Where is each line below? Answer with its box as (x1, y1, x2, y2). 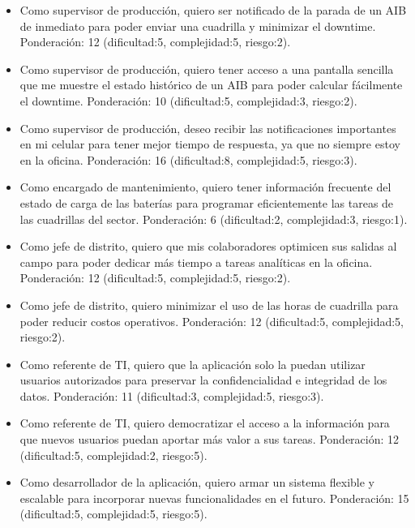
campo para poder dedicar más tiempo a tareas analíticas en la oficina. (19, 253, 373, 270)
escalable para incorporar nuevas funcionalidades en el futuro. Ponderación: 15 (19, 489, 409, 506)
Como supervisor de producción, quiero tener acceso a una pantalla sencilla (19, 60, 394, 77)
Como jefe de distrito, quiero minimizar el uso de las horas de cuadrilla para (19, 296, 399, 313)
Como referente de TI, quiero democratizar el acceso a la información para (19, 414, 390, 431)
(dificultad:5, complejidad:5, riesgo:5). (19, 505, 207, 522)
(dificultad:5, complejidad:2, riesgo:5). (19, 446, 207, 463)
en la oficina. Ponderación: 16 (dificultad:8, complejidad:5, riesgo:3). (19, 151, 357, 168)
